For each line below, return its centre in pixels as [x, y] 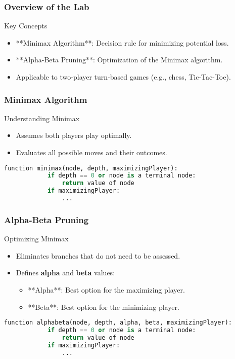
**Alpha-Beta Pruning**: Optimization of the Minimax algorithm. [119, 60]
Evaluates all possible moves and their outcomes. [91, 152]
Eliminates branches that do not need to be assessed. [98, 255]
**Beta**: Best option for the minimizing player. [104, 307]
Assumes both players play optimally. [74, 135]
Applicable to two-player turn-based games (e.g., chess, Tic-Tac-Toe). [123, 77]
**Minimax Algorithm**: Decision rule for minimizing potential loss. [122, 42]
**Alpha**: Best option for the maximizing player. [106, 289]
